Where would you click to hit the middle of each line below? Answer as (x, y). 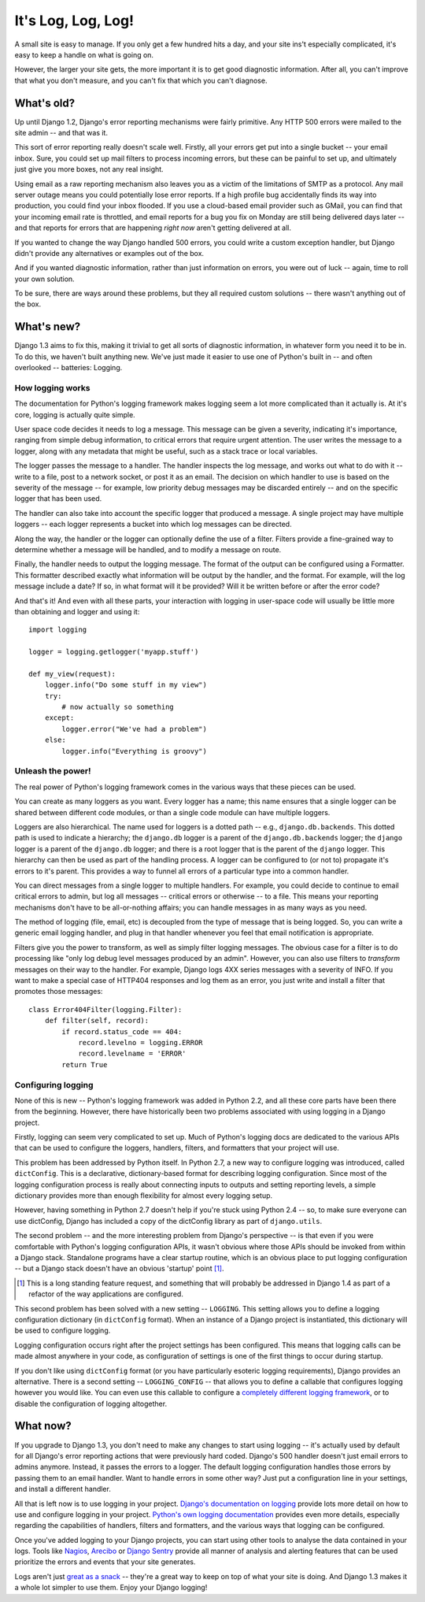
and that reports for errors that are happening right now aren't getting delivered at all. (153, 228)
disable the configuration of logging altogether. (91, 1404)
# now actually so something (118, 707)
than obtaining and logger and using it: (77, 611)
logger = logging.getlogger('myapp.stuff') (114, 652)
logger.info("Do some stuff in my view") (126, 685)
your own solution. (44, 279)
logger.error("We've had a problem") (135, 729)
